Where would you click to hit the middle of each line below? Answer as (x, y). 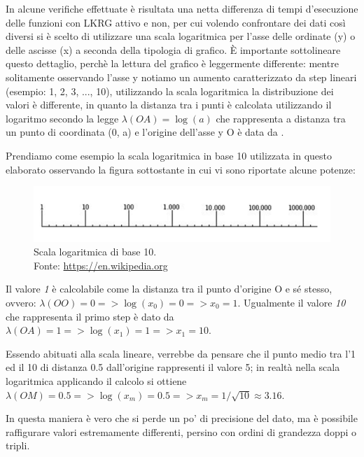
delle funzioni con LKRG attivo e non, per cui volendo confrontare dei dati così (176, 22)
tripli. (18, 445)
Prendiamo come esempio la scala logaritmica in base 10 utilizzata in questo (169, 155)
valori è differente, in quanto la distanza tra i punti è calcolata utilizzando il (169, 105)
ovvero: (21, 302)
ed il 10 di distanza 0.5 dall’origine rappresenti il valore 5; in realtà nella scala (173, 367)
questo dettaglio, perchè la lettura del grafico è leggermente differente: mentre (172, 63)
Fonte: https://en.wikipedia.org (101, 265)
